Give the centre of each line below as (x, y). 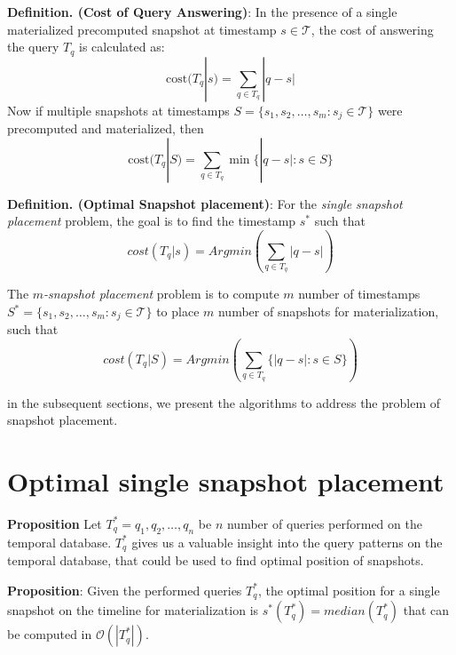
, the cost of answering (372, 29)
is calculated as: (122, 47)
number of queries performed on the (324, 523)
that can (426, 610)
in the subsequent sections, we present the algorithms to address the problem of (224, 402)
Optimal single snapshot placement (226, 480)
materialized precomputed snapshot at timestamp (142, 29)
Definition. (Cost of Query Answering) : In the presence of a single (202, 12)
